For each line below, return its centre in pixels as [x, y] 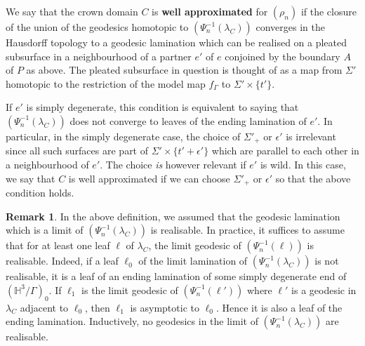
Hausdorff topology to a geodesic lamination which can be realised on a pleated [177, 42]
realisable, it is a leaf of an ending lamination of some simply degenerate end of [176, 276]
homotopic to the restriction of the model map [106, 83]
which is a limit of [45, 230]
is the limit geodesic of [130, 290]
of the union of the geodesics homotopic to [97, 27]
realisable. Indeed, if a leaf [62, 261]
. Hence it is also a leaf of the [279, 307]
